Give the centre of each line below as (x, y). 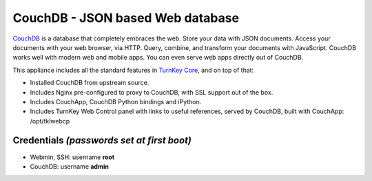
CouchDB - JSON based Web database (126, 18)
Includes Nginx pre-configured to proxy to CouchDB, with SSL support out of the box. (152, 92)
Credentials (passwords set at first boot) (102, 141)
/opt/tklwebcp (50, 121)
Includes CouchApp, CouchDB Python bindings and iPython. (116, 101)
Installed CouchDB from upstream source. (90, 83)
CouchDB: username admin (70, 166)
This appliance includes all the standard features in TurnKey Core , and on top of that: (133, 70)
